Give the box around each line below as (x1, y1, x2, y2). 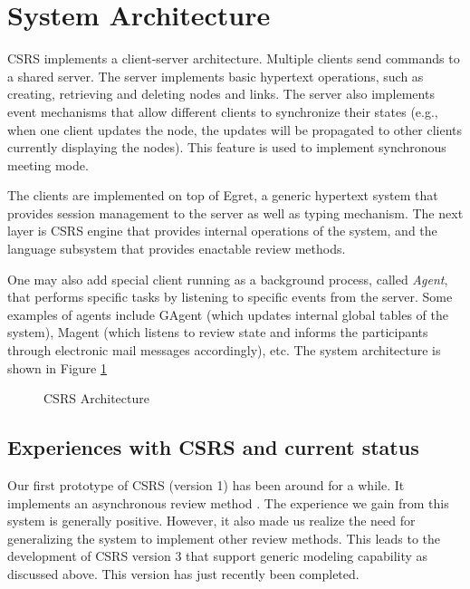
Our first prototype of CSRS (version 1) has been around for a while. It (7, 476, 405, 495)
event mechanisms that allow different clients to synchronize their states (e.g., (7, 101, 438, 121)
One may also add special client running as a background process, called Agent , (7, 269, 448, 288)
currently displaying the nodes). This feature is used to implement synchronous (7, 138, 446, 157)
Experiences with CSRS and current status (7, 433, 419, 461)
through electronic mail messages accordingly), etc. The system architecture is (7, 341, 441, 360)
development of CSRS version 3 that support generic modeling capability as (7, 546, 428, 565)
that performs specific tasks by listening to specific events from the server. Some (7, 287, 453, 306)
